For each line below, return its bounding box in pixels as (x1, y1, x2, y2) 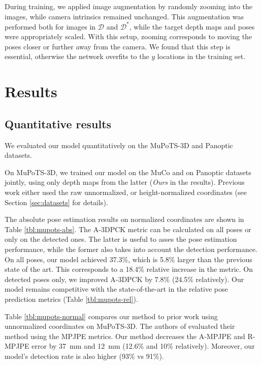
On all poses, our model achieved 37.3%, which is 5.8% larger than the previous (5, 254, 252, 264)
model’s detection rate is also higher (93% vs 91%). (5, 350, 164, 361)
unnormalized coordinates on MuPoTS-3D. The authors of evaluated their (5, 321, 235, 331)
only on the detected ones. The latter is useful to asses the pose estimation (5, 234, 237, 244)
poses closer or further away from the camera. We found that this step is (5, 41, 231, 51)
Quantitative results (5, 116, 112, 131)
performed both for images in (5, 21, 96, 32)
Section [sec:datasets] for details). (5, 196, 108, 207)
